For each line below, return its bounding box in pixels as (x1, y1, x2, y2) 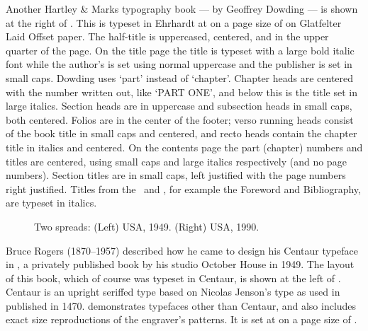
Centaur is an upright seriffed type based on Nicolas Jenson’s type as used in (6, 284, 340, 299)
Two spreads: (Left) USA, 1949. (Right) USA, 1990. (34, 219, 260, 233)
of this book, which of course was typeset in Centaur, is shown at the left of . (6, 270, 341, 285)
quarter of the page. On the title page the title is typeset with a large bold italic (6, 42, 355, 57)
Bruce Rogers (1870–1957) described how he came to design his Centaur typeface (6, 243, 359, 257)
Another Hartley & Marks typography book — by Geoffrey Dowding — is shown (6, 1, 358, 16)
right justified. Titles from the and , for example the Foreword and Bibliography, (6, 181, 361, 196)
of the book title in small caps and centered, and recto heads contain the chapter (6, 126, 357, 141)
